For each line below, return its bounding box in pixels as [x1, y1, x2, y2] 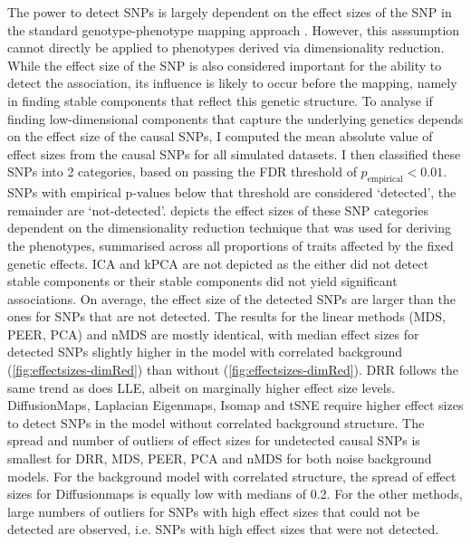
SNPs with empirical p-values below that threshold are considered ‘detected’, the [7, 183, 457, 202]
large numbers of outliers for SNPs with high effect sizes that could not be [7, 501, 419, 520]
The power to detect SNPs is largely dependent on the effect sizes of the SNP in [7, 3, 452, 21]
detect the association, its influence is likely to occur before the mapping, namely [7, 73, 457, 92]
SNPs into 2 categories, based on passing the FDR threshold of [7, 162, 357, 181]
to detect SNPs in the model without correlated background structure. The [7, 413, 425, 432]
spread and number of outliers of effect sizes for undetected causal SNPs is [7, 431, 420, 450]
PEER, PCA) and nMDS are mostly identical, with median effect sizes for [7, 324, 419, 343]
